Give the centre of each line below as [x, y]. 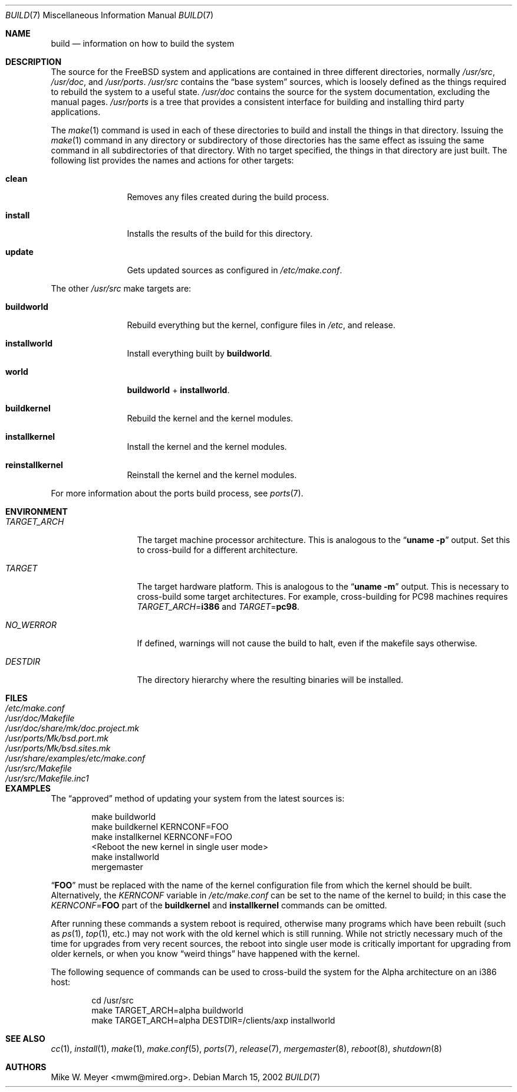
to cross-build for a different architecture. [218, 550]
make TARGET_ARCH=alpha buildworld [167, 1010]
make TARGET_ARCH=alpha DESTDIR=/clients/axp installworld [213, 1020]
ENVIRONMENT [37, 511]
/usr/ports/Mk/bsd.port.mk [57, 738]
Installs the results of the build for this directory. [220, 233]
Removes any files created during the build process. [228, 197]
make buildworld [124, 817]
